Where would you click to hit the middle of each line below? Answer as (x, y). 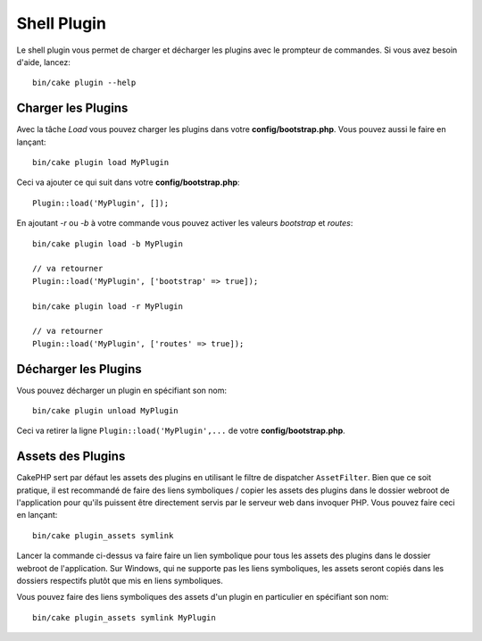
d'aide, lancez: (43, 62)
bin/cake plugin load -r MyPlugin (108, 306)
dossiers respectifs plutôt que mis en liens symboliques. (120, 581)
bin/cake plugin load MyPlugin (101, 162)
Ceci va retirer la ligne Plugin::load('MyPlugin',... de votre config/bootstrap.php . (181, 431)
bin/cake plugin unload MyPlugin (105, 411)
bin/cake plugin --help (84, 83)
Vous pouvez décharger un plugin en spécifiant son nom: (122, 390)
